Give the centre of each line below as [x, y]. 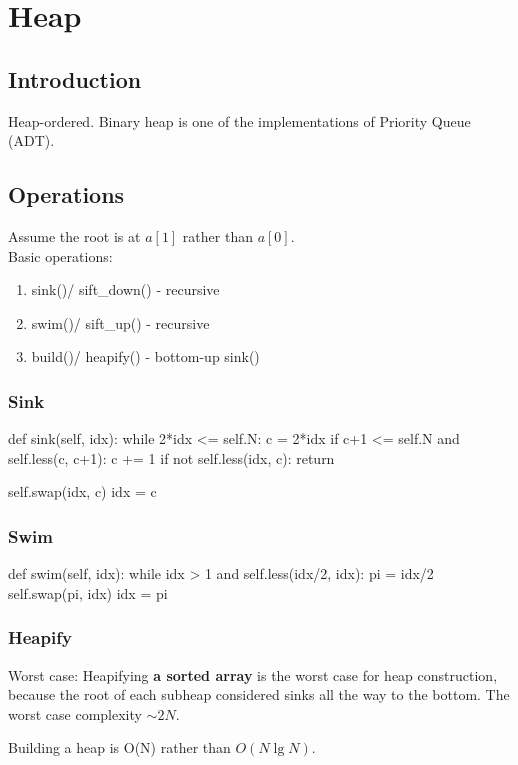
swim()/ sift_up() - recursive [120, 322]
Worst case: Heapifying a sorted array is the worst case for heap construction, [253, 674]
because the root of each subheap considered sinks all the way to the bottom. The [259, 694]
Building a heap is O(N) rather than [119, 747]
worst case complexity [75, 713]
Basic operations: [60, 255]
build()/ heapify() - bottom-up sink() [145, 356]
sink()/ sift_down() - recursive [125, 289]
